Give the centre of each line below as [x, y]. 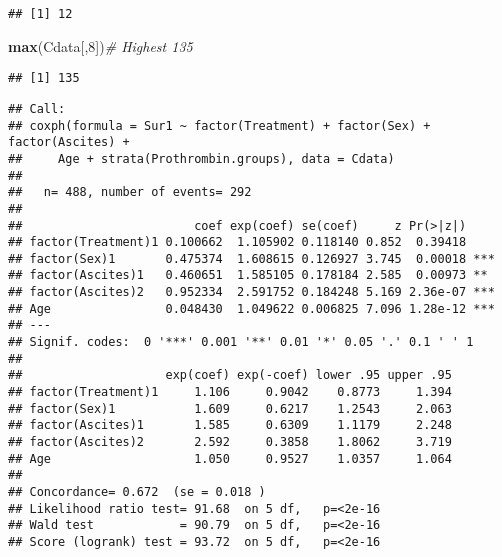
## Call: [37, 108]
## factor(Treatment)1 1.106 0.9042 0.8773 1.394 [230, 392]
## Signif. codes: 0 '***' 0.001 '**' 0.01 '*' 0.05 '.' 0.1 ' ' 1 [241, 342]
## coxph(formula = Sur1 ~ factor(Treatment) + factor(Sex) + [219, 125]
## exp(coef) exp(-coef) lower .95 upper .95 [230, 375]
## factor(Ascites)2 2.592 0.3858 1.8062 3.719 [230, 442]
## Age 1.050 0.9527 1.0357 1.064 [230, 458]
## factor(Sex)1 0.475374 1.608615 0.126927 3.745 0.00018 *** [251, 258]
